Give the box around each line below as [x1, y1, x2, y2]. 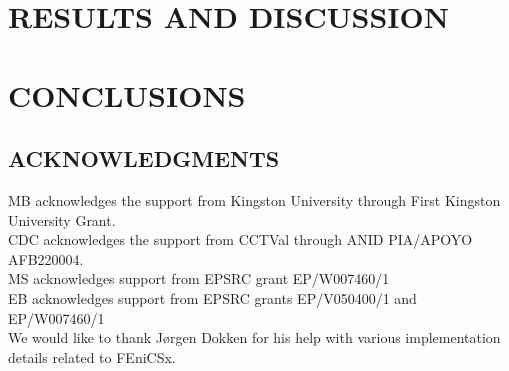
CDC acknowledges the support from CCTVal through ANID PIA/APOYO [8, 229, 473, 250]
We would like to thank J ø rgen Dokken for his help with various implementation [8, 327, 501, 348]
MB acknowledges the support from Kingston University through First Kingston [8, 189, 501, 210]
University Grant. [8, 209, 116, 230]
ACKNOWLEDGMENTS [8, 143, 280, 174]
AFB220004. [8, 248, 84, 269]
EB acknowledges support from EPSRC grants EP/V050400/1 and [8, 287, 417, 308]
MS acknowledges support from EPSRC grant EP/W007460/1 [8, 268, 390, 289]
